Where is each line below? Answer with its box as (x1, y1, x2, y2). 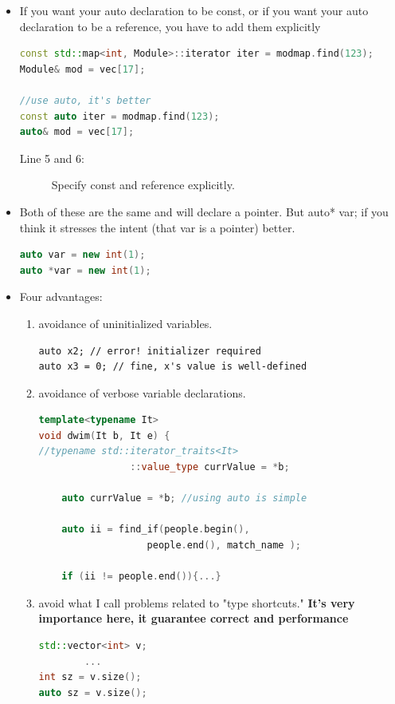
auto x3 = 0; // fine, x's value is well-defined (38, 361, 307, 373)
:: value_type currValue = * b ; (130, 461, 290, 473)
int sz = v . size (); (38, 671, 142, 683)
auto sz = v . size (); (38, 686, 147, 698)
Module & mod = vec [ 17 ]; (19, 63, 146, 75)
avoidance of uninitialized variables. (38, 314, 213, 331)
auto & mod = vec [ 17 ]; (19, 126, 135, 138)
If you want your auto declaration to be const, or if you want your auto (19, 2, 369, 18)
